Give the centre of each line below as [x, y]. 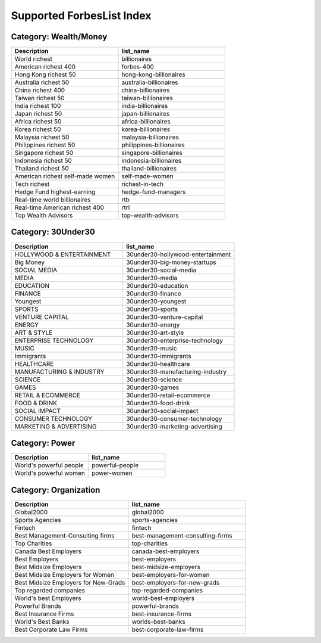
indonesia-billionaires [152, 161]
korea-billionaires [146, 129]
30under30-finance [153, 293]
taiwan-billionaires [147, 98]
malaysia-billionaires [150, 137]
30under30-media [152, 278]
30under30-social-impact [162, 411]
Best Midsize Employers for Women [64, 574]
